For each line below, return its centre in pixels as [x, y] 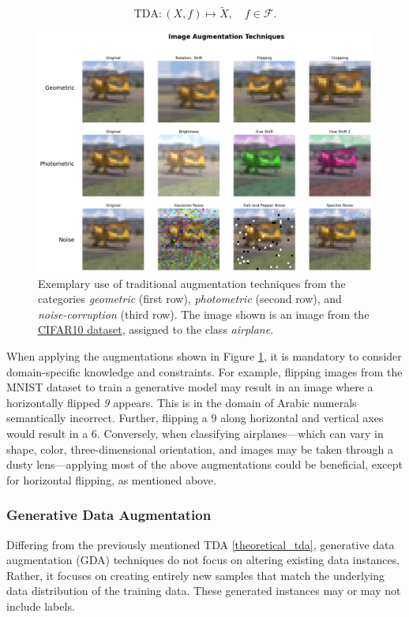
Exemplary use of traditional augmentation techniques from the [192, 283]
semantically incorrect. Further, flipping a [107, 418]
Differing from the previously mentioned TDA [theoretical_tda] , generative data [201, 544]
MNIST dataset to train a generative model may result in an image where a [190, 387]
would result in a [47, 433]
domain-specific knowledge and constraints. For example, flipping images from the [204, 371]
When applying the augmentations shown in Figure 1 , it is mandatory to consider [204, 355]
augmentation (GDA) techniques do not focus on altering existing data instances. [203, 560]
